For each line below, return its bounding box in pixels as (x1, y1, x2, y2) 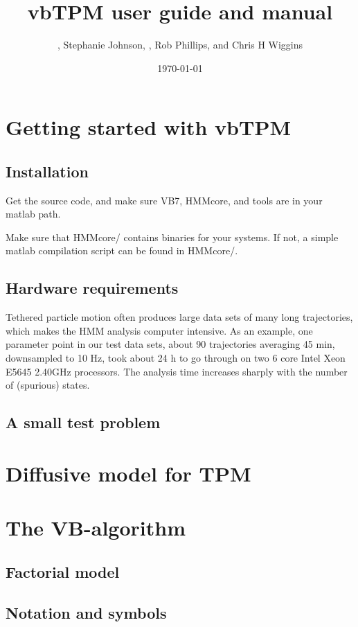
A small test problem (6, 412, 161, 433)
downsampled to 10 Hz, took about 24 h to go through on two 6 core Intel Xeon (6, 351, 346, 365)
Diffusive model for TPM (6, 459, 251, 487)
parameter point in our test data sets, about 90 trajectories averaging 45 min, (6, 337, 335, 351)
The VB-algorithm (6, 513, 186, 542)
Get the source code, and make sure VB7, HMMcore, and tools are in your (6, 193, 323, 207)
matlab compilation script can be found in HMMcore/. (6, 243, 238, 258)
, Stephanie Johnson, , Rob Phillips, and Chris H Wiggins (57, 37, 303, 52)
